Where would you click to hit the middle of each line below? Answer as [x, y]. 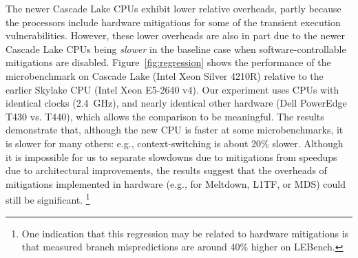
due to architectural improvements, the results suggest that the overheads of [166, 170]
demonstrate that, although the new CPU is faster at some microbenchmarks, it [175, 130]
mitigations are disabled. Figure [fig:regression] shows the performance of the [168, 62]
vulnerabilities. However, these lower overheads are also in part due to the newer [175, 35]
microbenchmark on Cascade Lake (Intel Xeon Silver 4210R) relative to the [165, 75]
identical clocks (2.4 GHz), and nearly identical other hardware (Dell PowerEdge [176, 103]
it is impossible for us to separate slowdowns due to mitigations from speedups [171, 157]
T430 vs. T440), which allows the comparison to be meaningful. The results [165, 116]
